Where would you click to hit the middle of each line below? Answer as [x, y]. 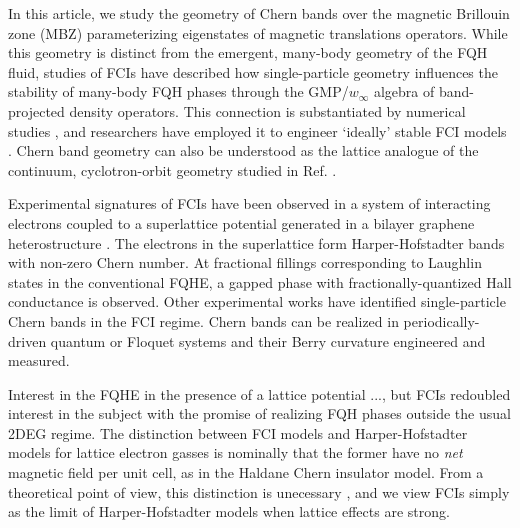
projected [36, 110]
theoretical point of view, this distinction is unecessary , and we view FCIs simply [259, 491]
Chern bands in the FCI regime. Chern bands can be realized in [203, 320]
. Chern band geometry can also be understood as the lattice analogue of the [243, 150]
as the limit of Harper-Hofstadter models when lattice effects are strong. [229, 511]
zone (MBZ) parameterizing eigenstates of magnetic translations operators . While [258, 32]
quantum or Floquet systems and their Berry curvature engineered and [268, 340]
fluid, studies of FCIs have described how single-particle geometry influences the [253, 71]
